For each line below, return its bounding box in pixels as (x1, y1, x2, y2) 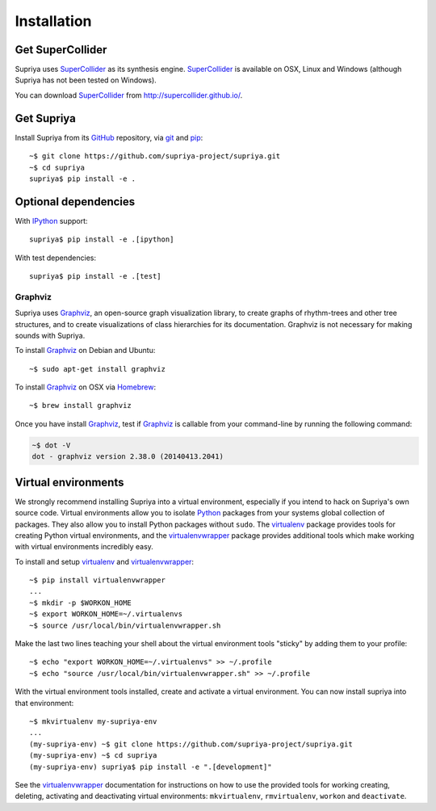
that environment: (15, 698, 74, 708)
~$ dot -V (31, 440, 71, 450)
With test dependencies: (15, 253, 97, 263)
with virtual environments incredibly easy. (15, 542, 153, 552)
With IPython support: (15, 216, 88, 225)
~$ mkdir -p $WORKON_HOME (29, 598, 132, 607)
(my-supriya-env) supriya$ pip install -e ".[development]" (29, 762, 272, 771)
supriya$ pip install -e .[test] (29, 271, 161, 280)
